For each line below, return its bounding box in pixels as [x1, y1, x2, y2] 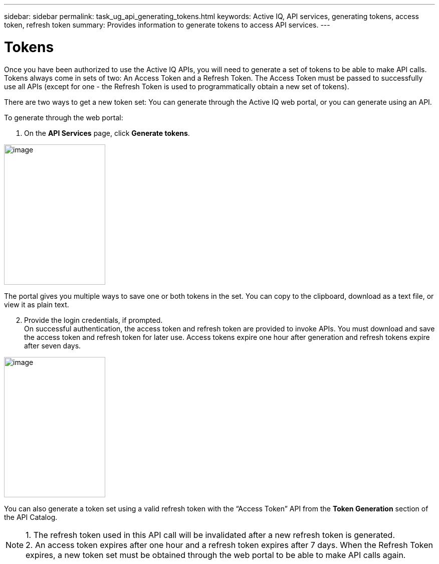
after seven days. [24, 341, 81, 350]
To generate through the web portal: [4, 113, 123, 122]
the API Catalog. [4, 512, 58, 521]
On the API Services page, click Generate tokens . [24, 128, 190, 137]
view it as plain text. [4, 300, 69, 309]
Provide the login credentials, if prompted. [24, 315, 163, 324]
